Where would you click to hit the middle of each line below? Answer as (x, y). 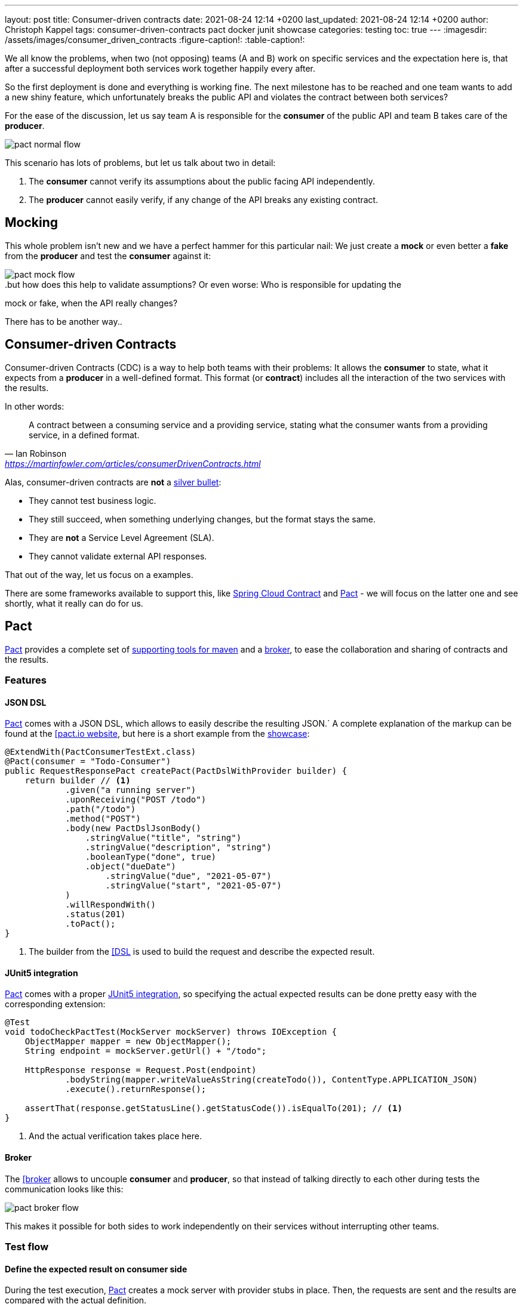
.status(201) (96, 914)
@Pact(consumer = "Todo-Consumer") (88, 762)
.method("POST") (103, 819)
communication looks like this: (64, 1189)
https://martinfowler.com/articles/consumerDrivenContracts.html (133, 463)
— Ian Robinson (36, 453)
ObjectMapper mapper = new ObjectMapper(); (128, 1042)
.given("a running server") (131, 790)
